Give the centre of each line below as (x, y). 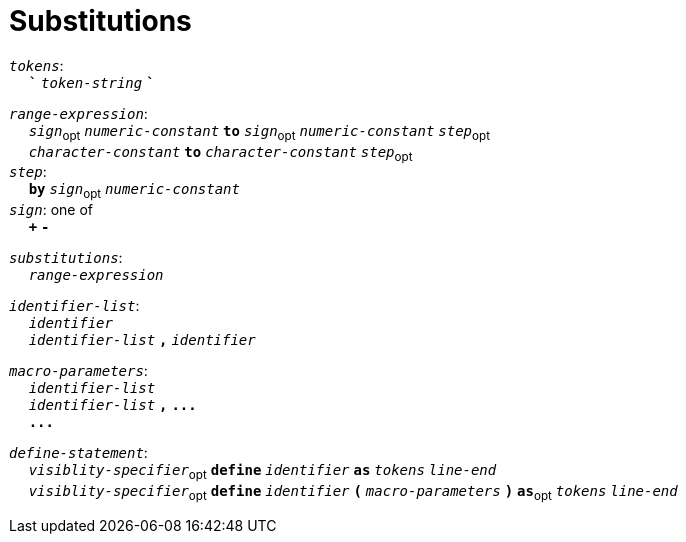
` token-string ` (91, 82)
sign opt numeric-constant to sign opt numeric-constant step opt (259, 132)
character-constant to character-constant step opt (220, 153)
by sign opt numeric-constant (134, 191)
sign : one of (51, 210)
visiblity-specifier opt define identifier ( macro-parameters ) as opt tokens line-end (353, 492)
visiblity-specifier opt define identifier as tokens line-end (262, 472)
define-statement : (78, 453)
